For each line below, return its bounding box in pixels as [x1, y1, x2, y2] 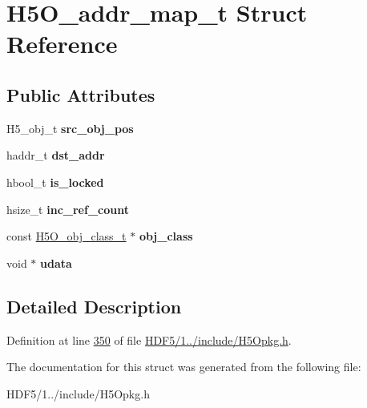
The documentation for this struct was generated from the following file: [6, 358, 361, 375]
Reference [6, 27, 118, 60]
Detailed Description [6, 293, 182, 318]
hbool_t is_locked [6, 173, 104, 190]
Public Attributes [6, 82, 155, 107]
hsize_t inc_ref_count [6, 200, 129, 217]
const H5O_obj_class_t [6, 228, 127, 244]
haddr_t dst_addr [6, 147, 105, 164]
